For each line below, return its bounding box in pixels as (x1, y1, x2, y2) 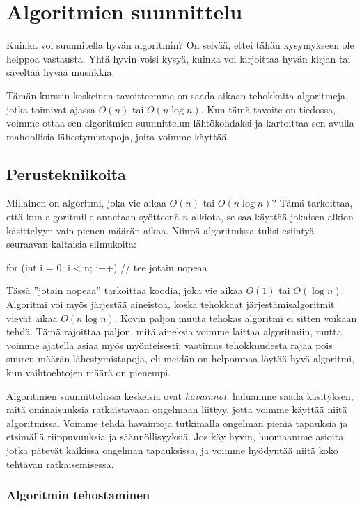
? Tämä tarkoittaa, (271, 195, 353, 210)
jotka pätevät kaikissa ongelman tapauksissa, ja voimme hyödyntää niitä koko (6, 442, 338, 457)
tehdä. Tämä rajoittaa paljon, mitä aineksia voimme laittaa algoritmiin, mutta (6, 324, 342, 339)
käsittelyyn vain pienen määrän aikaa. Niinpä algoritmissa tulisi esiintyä (6, 223, 315, 237)
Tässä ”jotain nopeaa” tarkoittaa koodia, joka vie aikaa (6, 283, 243, 298)
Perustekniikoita (6, 163, 126, 184)
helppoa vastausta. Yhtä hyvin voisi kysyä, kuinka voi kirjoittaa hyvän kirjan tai (6, 51, 351, 65)
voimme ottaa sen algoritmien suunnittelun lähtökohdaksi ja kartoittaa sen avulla (6, 115, 354, 130)
